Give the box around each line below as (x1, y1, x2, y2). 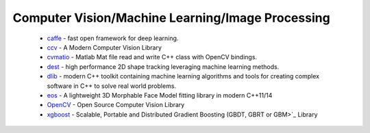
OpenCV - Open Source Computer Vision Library (47, 101, 185, 109)
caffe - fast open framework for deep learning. (47, 34, 179, 42)
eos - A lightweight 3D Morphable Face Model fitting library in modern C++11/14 (47, 91, 273, 99)
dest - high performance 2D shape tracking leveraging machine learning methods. (47, 62, 280, 71)
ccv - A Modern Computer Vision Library (47, 43, 162, 51)
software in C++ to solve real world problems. (47, 82, 177, 90)
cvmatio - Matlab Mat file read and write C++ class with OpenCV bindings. (47, 53, 257, 61)
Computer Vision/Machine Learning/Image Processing (12, 10, 330, 25)
